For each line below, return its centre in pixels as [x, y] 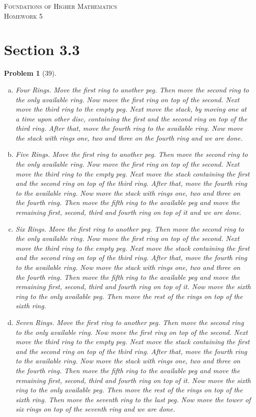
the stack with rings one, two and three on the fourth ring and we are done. [129, 137]
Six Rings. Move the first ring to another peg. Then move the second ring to [130, 228]
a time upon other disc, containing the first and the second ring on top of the [131, 118]
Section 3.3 [42, 49]
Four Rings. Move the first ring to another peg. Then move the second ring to [132, 89]
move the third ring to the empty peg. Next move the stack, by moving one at [131, 109]
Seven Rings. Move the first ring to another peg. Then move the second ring [130, 322]
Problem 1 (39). [30, 73]
